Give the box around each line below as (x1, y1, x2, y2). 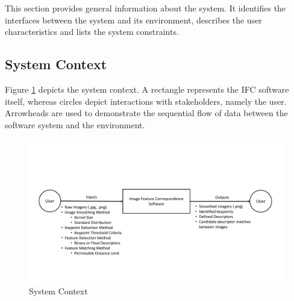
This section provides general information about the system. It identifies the (5, 2, 286, 14)
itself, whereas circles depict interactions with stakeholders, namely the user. (5, 95, 287, 107)
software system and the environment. (5, 118, 145, 131)
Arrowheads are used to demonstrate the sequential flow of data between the (5, 107, 288, 119)
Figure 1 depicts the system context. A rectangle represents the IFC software (5, 82, 289, 95)
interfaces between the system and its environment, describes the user (5, 13, 262, 26)
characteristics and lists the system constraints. (5, 25, 179, 38)
